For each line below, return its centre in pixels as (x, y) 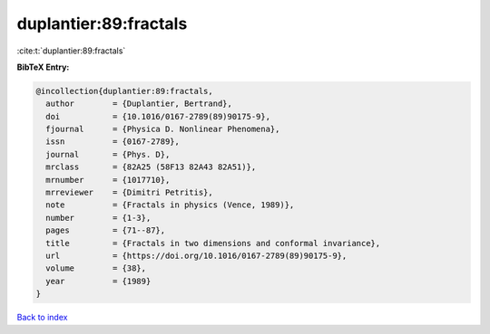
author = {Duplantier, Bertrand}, (139, 104)
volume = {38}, (96, 268)
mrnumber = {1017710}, (108, 180)
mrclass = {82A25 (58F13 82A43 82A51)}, (151, 167)
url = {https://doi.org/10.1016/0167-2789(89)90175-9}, (196, 256)
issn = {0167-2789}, (113, 142)
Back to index (42, 318)
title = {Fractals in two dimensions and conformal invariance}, (213, 243)
